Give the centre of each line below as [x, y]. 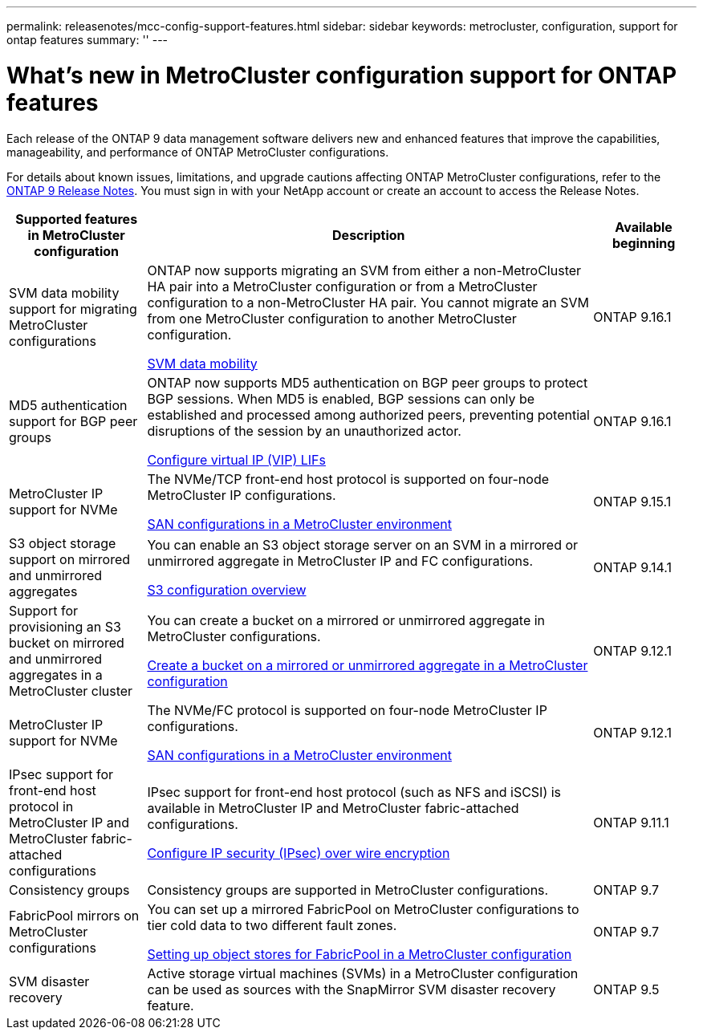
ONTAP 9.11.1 [631, 822]
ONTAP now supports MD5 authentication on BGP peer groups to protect [368, 382]
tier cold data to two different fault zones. [272, 925]
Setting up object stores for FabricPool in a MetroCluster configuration [360, 954]
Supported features [77, 219]
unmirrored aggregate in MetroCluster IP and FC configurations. [340, 561]
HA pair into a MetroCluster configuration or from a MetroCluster [342, 286]
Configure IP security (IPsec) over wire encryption [299, 853]
